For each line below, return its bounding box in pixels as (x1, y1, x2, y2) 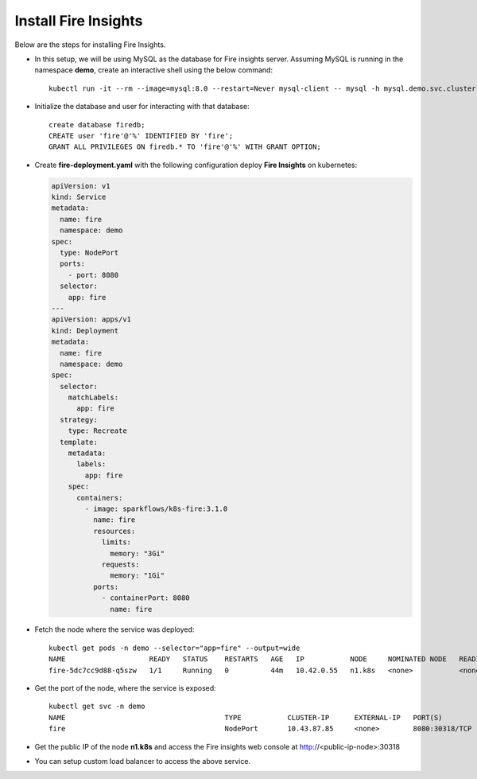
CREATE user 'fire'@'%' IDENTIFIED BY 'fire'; (48, 131, 234, 140)
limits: (101, 538, 131, 547)
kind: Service (51, 193, 107, 202)
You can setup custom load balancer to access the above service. (34, 757, 250, 765)
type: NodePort (60, 248, 119, 257)
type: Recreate (68, 427, 127, 435)
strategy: (60, 415, 99, 424)
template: (60, 438, 99, 446)
